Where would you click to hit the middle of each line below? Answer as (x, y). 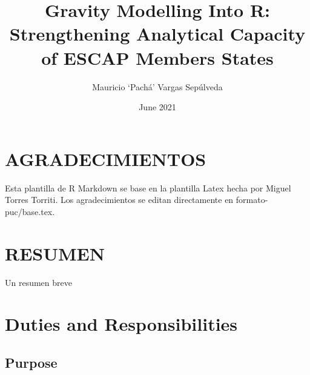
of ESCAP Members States (157, 57)
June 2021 (157, 107)
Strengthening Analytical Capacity (157, 34)
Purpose (31, 362)
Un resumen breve (38, 282)
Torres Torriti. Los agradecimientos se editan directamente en (119, 200)
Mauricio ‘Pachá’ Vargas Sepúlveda (157, 86)
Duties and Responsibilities (121, 324)
